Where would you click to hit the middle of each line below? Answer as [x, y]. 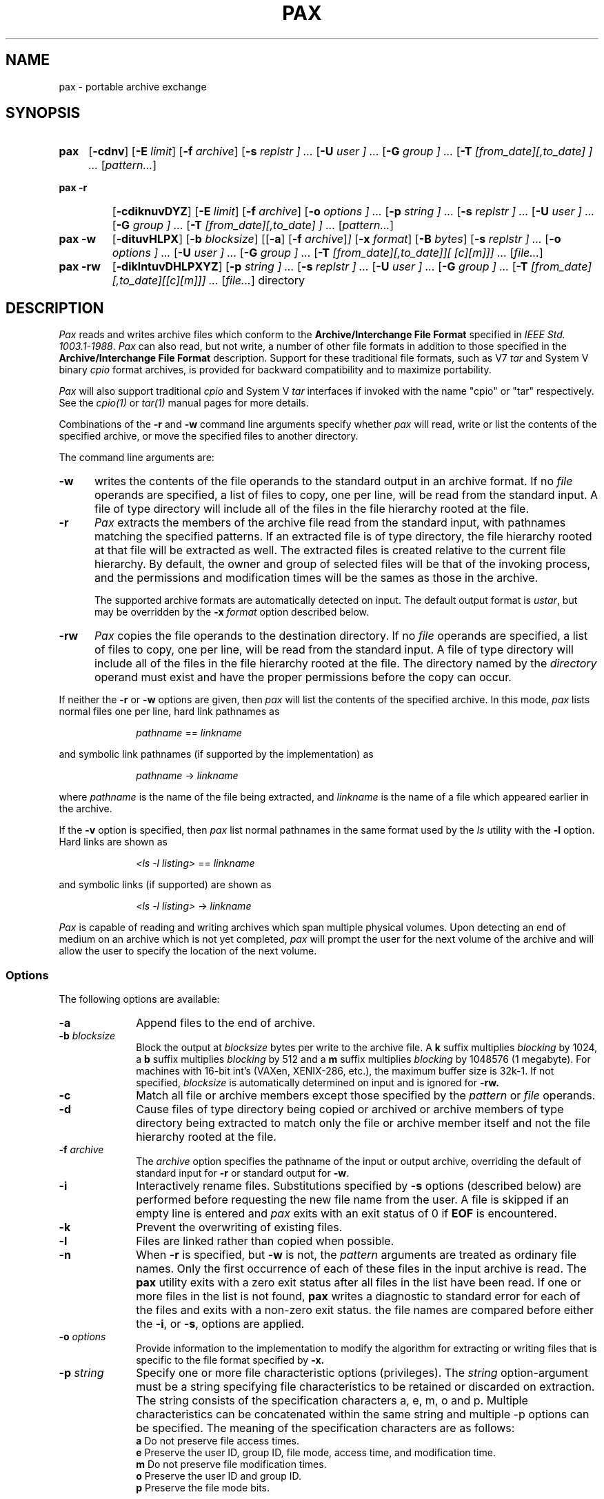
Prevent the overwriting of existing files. [239, 1227]
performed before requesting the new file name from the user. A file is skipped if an [353, 1200]
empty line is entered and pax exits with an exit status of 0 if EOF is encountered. [346, 1214]
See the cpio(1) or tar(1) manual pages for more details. [184, 403]
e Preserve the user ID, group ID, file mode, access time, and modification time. [316, 1453]
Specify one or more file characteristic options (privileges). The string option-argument [362, 1373]
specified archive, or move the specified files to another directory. [209, 436]
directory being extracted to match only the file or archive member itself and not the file [363, 1123]
